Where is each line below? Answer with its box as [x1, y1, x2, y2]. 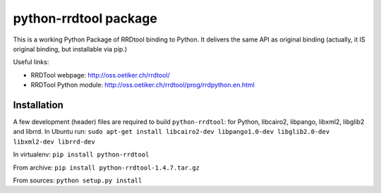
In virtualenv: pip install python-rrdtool [13, 150, 150, 158]
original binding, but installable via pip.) [13, 44, 128, 53]
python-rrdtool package [13, 11, 158, 26]
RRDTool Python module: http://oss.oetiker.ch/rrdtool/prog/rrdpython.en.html [30, 81, 255, 89]
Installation [13, 99, 64, 111]
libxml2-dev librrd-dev [13, 137, 95, 146]
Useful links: [13, 58, 49, 66]
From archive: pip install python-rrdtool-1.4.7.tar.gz [13, 163, 200, 172]
